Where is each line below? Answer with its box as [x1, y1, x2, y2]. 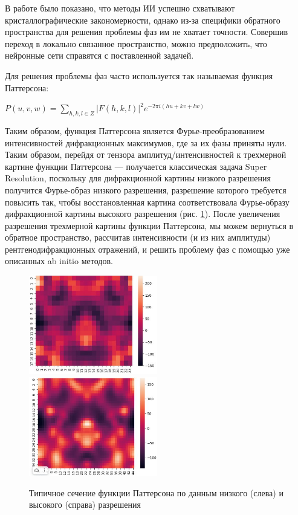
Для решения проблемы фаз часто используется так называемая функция [5, 69, 273, 82]
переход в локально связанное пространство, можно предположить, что [5, 37, 267, 50]
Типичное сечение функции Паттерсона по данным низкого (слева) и [29, 486, 283, 499]
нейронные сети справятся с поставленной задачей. [5, 49, 194, 62]
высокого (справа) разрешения [29, 498, 141, 511]
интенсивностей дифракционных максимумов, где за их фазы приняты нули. [5, 136, 287, 149]
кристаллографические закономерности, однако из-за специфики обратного [5, 13, 280, 26]
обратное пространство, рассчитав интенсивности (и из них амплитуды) [5, 231, 271, 244]
